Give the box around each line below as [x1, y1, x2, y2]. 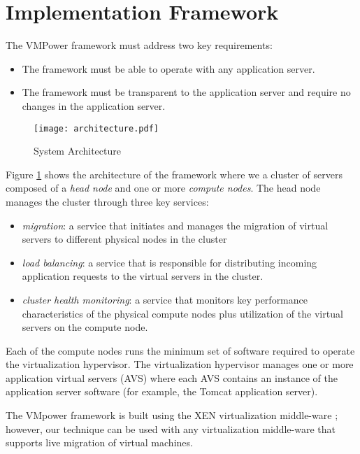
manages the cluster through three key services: [6, 194, 209, 208]
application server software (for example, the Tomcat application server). [6, 384, 318, 399]
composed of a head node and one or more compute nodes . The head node [6, 180, 321, 195]
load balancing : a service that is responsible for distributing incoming [22, 255, 317, 269]
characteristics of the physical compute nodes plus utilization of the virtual [22, 306, 343, 320]
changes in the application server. [22, 98, 166, 113]
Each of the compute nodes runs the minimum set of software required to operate [6, 343, 355, 357]
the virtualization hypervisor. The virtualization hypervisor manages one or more [6, 357, 354, 371]
